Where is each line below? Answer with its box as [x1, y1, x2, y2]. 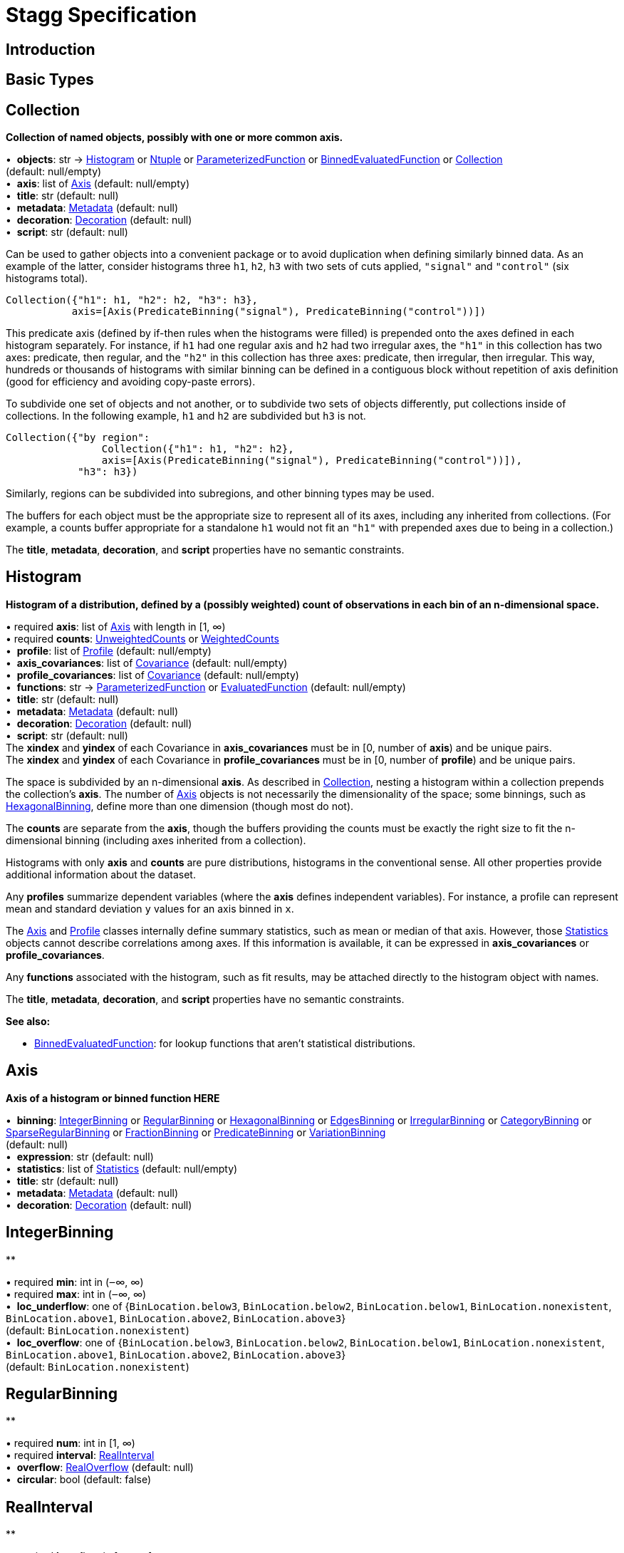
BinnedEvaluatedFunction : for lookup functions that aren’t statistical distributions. [34, 1037, 416, 1049]
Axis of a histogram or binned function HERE [6, 1091, 220, 1104]
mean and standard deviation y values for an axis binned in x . [6, 902, 294, 915]
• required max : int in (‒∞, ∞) [6, 1287, 147, 1300]
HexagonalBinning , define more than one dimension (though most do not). [6, 799, 354, 812]
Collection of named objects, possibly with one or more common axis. [6, 131, 343, 144]
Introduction [6, 40, 95, 58]
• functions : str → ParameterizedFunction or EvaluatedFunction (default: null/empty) [6, 680, 406, 693]
